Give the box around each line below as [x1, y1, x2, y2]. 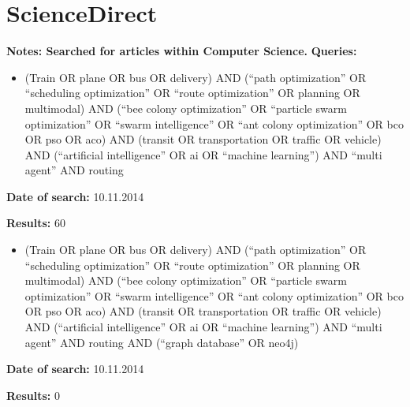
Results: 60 [6, 215, 65, 231]
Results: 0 [6, 386, 60, 403]
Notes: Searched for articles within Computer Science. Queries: [6, 43, 357, 59]
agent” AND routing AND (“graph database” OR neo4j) [24, 334, 299, 350]
